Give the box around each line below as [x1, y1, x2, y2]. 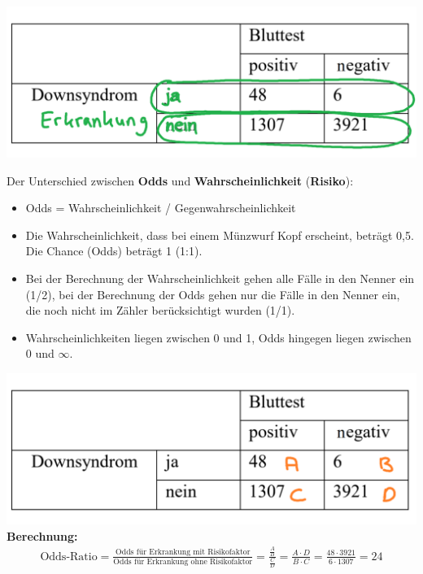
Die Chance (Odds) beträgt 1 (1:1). [25, 242, 203, 259]
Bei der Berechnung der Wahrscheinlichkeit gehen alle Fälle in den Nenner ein [25, 270, 415, 287]
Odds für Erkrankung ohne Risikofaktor [113, 558, 253, 567]
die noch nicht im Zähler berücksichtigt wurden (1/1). [25, 302, 295, 319]
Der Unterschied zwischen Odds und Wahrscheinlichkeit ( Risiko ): [7, 172, 354, 189]
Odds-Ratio [40, 550, 98, 563]
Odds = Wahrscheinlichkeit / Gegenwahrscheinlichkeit [25, 199, 296, 216]
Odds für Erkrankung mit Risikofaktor [116, 548, 251, 557]
